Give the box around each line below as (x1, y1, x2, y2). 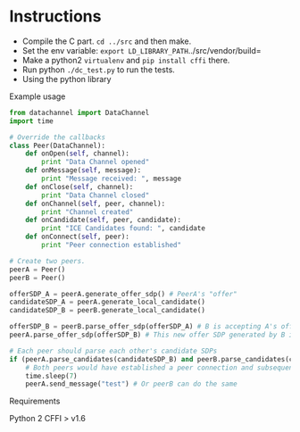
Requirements (9, 395, 61, 407)
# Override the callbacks (9, 132, 105, 142)
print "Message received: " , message (41, 174, 181, 184)
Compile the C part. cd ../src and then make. (21, 36, 192, 46)
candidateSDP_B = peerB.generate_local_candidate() (9, 306, 205, 315)
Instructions (9, 6, 102, 27)
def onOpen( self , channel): (25, 149, 129, 158)
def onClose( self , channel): (25, 182, 134, 191)
